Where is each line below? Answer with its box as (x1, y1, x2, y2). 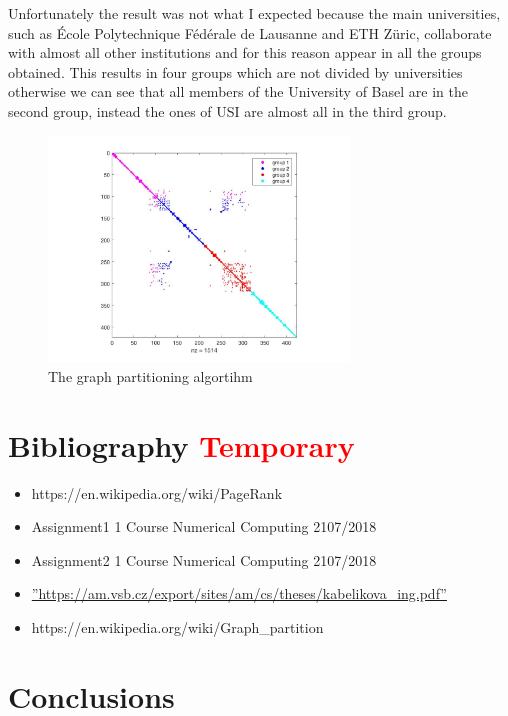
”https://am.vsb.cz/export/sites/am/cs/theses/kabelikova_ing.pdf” (31, 583, 447, 604)
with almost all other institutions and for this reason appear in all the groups (8, 42, 482, 63)
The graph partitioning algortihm (48, 365, 253, 386)
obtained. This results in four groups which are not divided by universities (8, 61, 463, 82)
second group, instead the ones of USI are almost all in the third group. (8, 100, 447, 121)
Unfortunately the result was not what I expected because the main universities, (8, 3, 501, 23)
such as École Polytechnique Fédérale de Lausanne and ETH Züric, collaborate (8, 22, 492, 43)
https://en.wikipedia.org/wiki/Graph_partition (31, 617, 324, 638)
